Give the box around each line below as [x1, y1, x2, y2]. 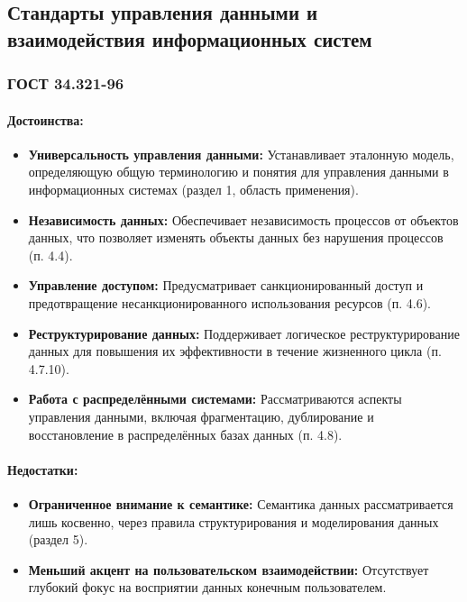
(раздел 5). [28, 530, 88, 549]
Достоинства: [7, 110, 84, 129]
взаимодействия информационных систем [7, 24, 372, 52]
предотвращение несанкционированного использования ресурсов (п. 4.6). [28, 293, 432, 312]
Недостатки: [7, 460, 78, 479]
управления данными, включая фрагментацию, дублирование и [28, 406, 374, 425]
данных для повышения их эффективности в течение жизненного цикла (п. [28, 342, 442, 360]
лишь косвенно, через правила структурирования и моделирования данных [28, 512, 439, 531]
